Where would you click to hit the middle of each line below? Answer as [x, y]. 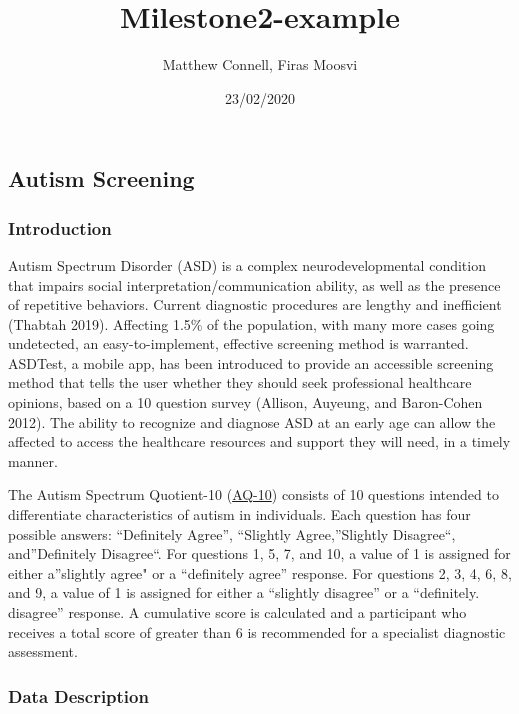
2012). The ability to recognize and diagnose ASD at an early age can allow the [252, 421]
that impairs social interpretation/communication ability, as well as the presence [254, 284]
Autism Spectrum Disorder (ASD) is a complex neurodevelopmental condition [247, 264]
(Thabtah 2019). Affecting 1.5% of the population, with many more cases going [251, 323]
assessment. [43, 651]
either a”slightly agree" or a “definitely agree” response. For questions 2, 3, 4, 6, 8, [260, 572]
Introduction [60, 227]
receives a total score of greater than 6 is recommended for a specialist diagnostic [257, 631]
